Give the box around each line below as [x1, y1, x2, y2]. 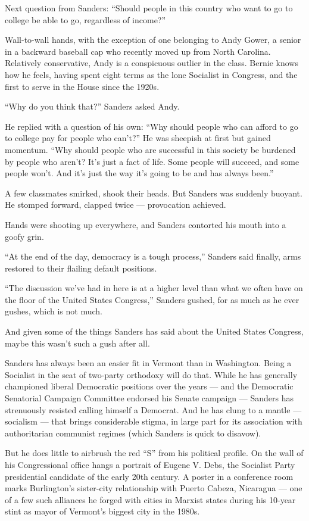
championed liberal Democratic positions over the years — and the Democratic [5, 380, 294, 392]
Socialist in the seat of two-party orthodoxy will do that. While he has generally [5, 368, 298, 380]
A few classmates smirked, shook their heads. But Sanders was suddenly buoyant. [5, 186, 302, 199]
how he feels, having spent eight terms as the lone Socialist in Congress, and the [5, 68, 298, 80]
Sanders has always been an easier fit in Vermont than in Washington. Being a [5, 357, 292, 369]
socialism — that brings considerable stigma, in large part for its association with [5, 415, 302, 428]
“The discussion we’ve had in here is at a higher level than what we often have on [5, 282, 303, 294]
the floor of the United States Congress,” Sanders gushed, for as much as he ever [5, 293, 299, 305]
